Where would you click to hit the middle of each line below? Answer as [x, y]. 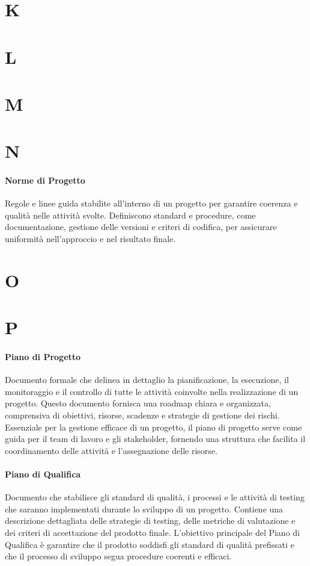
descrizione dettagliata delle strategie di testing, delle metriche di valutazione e [150, 521]
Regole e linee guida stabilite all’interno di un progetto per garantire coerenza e [151, 203]
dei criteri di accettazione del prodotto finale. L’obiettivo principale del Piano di [152, 532]
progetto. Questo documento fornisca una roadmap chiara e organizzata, [138, 403]
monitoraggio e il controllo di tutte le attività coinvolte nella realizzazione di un [152, 391]
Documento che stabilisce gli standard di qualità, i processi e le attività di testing [155, 497]
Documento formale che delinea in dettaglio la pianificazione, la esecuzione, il [147, 380]
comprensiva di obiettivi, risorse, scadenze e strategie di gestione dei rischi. [142, 415]
